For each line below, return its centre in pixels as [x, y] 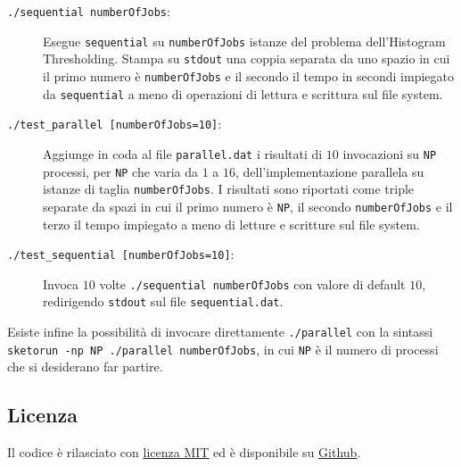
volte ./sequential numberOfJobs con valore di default [252, 284]
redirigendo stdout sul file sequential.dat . [163, 301]
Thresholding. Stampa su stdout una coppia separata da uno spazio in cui [247, 58]
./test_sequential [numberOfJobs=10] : [121, 254]
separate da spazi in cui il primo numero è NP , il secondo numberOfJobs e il [248, 206]
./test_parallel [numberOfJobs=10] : [115, 124]
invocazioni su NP [390, 153]
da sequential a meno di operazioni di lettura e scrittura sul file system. [243, 93]
